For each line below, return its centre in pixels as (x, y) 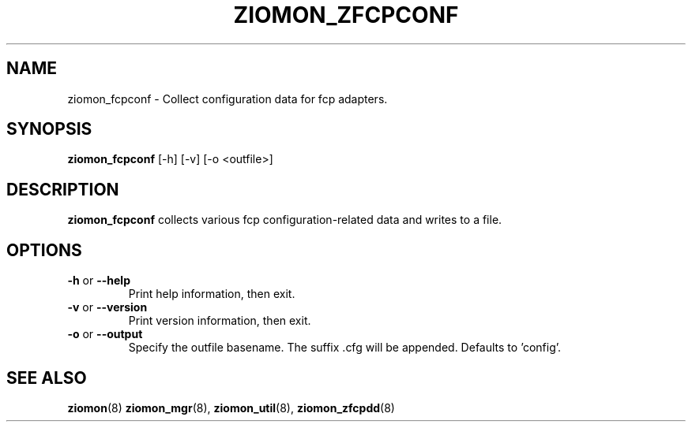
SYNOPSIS (49, 129)
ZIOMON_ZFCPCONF (346, 15)
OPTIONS (44, 250)
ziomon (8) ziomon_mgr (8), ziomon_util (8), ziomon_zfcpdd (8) (231, 408)
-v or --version (107, 307)
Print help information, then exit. (212, 294)
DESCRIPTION (63, 189)
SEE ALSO (47, 378)
